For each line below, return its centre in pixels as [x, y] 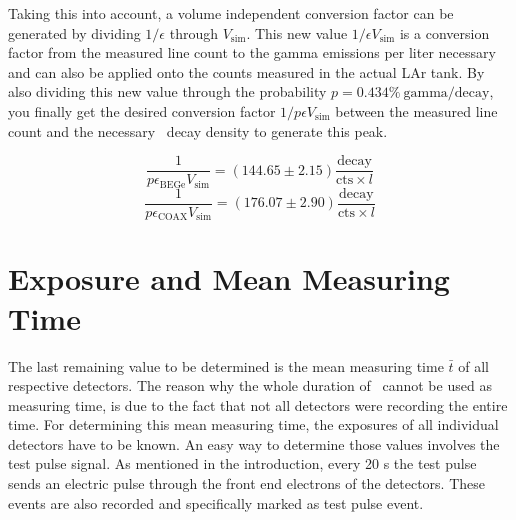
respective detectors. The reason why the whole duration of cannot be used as [250, 385]
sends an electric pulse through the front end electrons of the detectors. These [247, 483]
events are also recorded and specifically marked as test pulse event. [216, 502]
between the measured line [416, 110]
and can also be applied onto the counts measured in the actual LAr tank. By [246, 71]
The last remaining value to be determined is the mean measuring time [226, 365]
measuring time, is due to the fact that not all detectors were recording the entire [258, 404]
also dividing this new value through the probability [167, 91]
